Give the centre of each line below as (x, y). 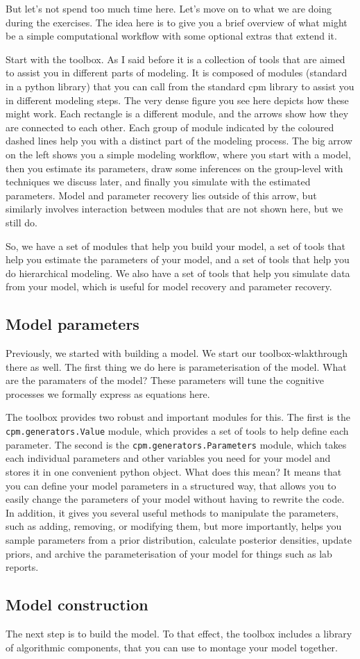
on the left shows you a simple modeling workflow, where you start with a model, (178, 154)
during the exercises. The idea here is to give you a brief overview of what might (177, 22)
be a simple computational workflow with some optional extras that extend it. (171, 36)
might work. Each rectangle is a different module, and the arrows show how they (177, 114)
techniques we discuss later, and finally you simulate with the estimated (158, 182)
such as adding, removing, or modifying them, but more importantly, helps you (174, 526)
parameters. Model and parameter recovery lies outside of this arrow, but (161, 195)
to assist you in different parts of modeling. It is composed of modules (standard (177, 73)
